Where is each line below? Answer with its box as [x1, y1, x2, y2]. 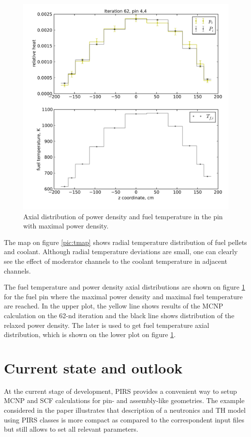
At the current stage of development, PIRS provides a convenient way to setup [4, 386, 237, 396]
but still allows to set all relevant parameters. [4, 424, 138, 434]
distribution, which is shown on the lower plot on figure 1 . [4, 329, 176, 340]
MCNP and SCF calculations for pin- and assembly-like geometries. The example [4, 395, 245, 405]
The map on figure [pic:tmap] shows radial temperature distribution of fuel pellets [4, 237, 247, 247]
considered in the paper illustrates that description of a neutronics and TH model [4, 405, 246, 415]
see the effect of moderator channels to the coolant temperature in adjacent [4, 256, 227, 266]
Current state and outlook [4, 357, 183, 377]
